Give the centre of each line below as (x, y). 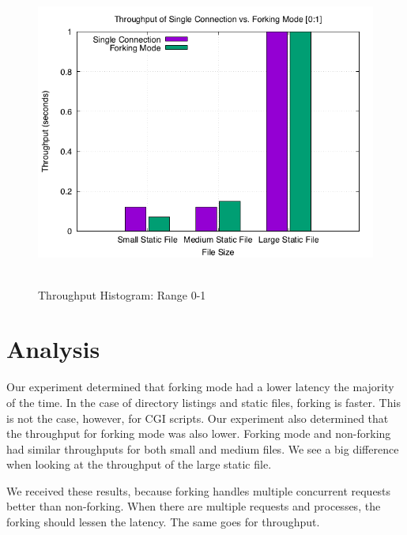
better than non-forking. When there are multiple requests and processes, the (194, 506)
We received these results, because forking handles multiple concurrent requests (199, 490)
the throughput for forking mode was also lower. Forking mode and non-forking (199, 433)
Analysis (53, 349)
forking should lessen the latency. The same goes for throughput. (163, 522)
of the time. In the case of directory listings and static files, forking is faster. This (203, 402)
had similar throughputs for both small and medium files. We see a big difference (203, 448)
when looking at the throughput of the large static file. (139, 464)
